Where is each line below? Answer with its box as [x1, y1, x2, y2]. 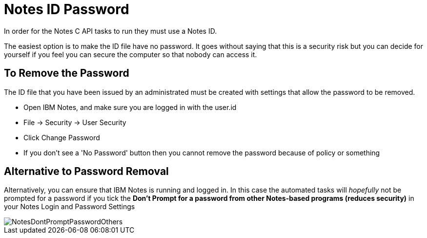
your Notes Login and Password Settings [4, 202, 135, 211]
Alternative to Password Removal [4, 165, 169, 178]
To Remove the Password [4, 67, 129, 80]
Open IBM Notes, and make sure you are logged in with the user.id [23, 103, 237, 111]
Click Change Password [23, 133, 100, 142]
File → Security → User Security [23, 118, 126, 127]
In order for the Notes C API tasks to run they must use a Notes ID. [4, 26, 217, 35]
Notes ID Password [4, 1, 129, 18]
